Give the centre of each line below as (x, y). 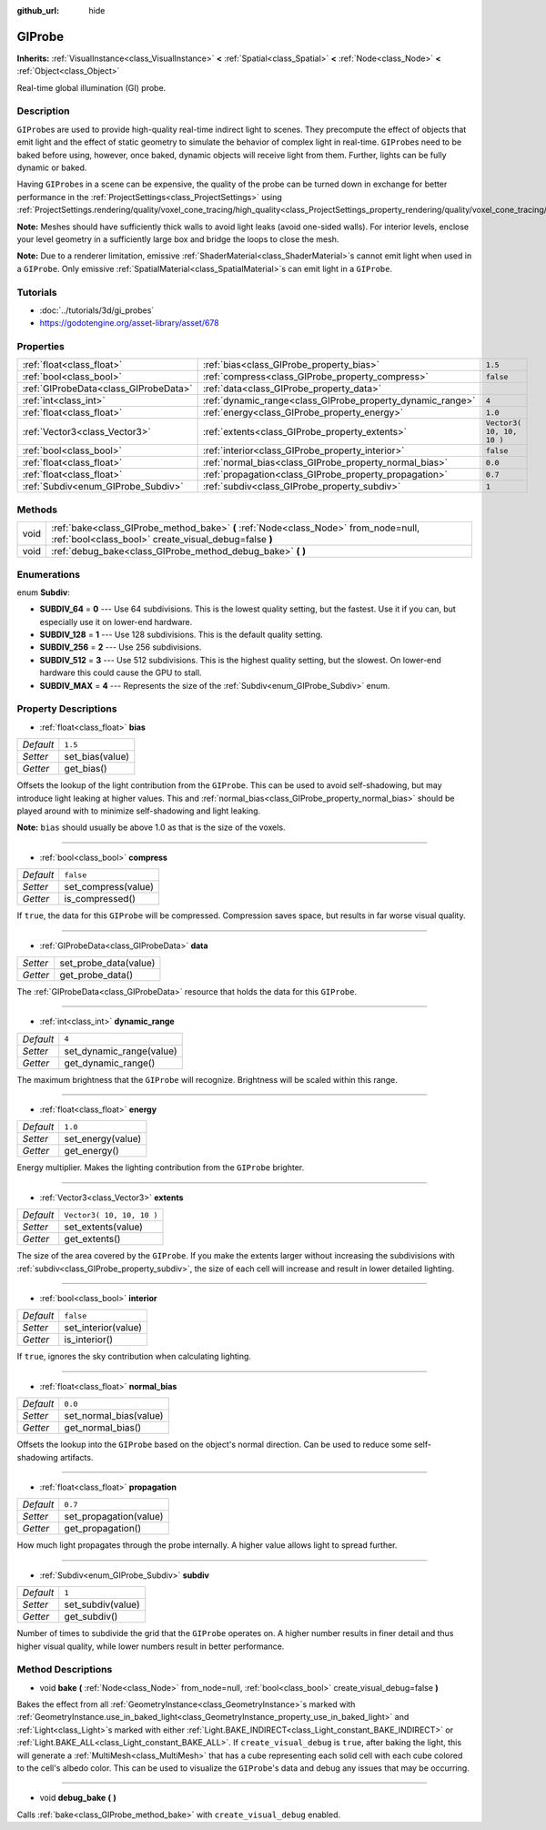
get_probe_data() (96, 975)
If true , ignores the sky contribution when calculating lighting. (134, 1357)
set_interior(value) (103, 1328)
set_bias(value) (97, 757)
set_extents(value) (103, 1227)
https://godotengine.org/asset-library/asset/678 (129, 323)
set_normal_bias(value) (114, 1416)
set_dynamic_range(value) (121, 1051)
